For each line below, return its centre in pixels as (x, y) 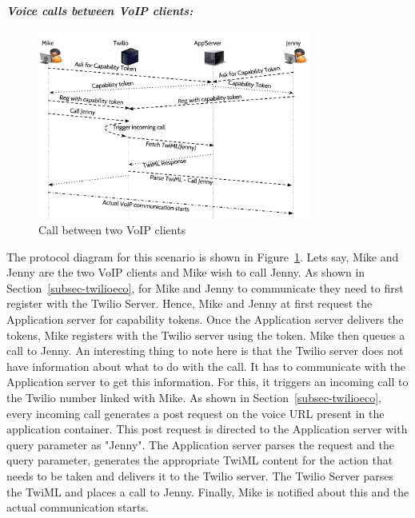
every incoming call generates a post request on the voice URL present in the (196, 413)
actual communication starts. (78, 507)
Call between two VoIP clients (112, 230)
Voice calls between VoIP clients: (100, 10)
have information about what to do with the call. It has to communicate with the (206, 366)
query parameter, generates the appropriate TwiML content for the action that (200, 460)
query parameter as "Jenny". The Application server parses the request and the (200, 444)
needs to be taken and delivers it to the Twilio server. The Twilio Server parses (200, 475)
